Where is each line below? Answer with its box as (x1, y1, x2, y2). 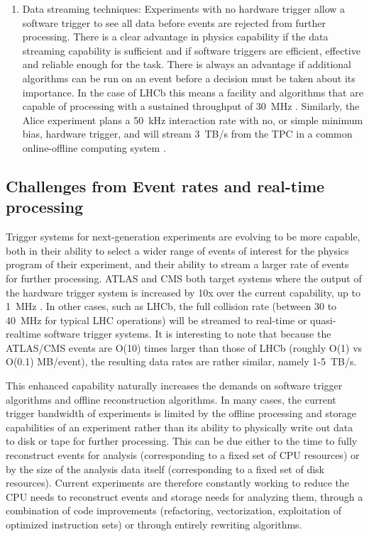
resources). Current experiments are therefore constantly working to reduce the (6, 475, 350, 490)
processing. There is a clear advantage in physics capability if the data (22, 29, 329, 44)
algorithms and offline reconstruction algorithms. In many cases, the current (6, 392, 336, 406)
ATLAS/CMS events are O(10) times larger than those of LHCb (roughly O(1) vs (6, 340, 363, 355)
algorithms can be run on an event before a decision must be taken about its (22, 70, 356, 85)
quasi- (310, 312, 336, 327)
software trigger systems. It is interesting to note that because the (44, 326, 331, 341)
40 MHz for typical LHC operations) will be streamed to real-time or (6, 312, 307, 327)
